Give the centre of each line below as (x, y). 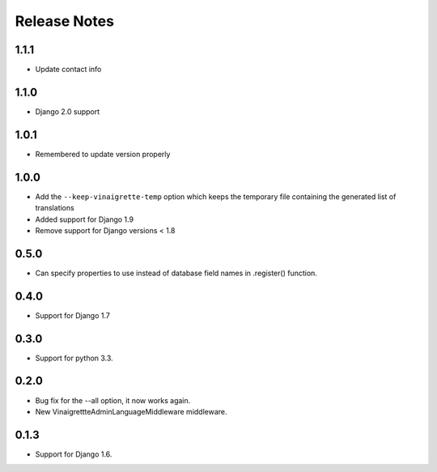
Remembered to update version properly (103, 154)
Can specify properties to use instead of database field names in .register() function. (176, 273)
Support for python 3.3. (74, 358)
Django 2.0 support (68, 111)
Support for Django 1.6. (74, 454)
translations (55, 208)
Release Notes (65, 21)
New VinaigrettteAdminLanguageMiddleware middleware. (131, 411)
